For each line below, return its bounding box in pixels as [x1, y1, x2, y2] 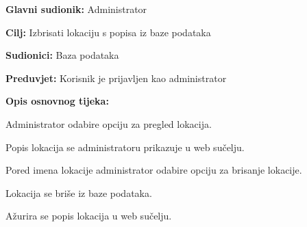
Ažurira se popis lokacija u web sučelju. [5, 209, 172, 223]
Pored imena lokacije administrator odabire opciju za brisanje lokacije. [5, 163, 302, 177]
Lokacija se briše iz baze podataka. [5, 185, 152, 200]
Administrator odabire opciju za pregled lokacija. [5, 116, 212, 131]
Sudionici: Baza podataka [5, 48, 119, 62]
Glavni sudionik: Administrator [5, 2, 147, 16]
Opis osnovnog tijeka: [5, 94, 109, 108]
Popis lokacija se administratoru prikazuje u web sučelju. [5, 139, 245, 154]
